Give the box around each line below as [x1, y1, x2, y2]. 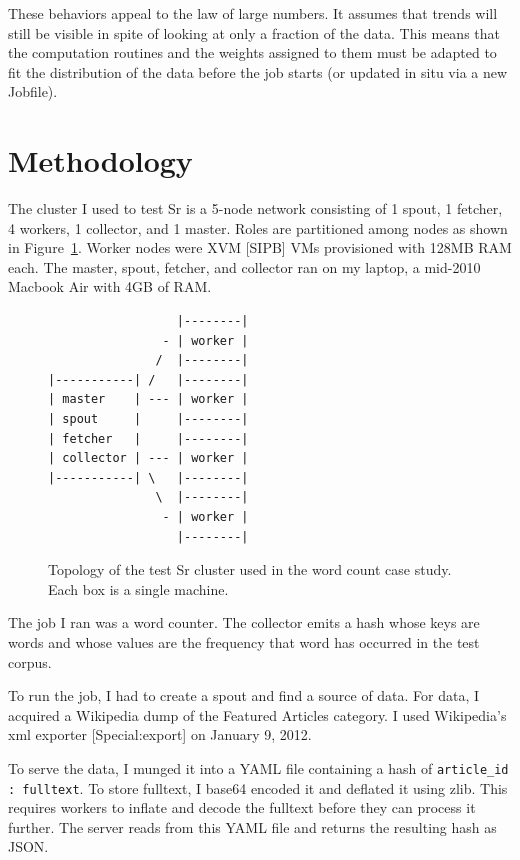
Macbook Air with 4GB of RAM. [8, 276, 212, 297]
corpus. [8, 651, 52, 672]
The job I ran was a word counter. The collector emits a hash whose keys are [8, 612, 480, 633]
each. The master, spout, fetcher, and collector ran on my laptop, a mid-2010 [8, 256, 481, 277]
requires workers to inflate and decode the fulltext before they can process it [8, 797, 476, 818]
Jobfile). [8, 81, 58, 102]
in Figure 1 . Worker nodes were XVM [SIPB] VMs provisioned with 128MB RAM [8, 237, 512, 258]
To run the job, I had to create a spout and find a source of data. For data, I [8, 685, 480, 706]
